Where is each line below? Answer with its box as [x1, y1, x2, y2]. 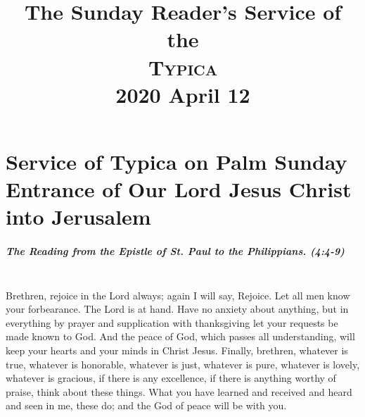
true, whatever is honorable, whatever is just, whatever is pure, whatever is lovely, [6, 356, 360, 371]
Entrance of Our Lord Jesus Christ [6, 175, 352, 204]
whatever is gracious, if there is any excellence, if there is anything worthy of [6, 371, 336, 385]
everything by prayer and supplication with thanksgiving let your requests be [6, 315, 338, 330]
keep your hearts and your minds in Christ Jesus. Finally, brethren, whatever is [6, 343, 348, 358]
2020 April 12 [115, 80, 250, 108]
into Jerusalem [6, 202, 151, 231]
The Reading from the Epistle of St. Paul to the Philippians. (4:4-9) [6, 244, 345, 259]
